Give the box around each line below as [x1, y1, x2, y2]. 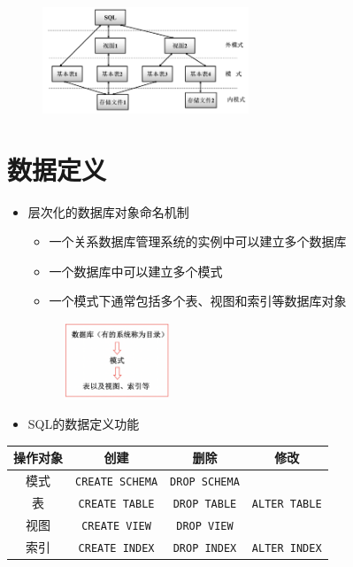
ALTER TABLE [251, 497, 322, 510]
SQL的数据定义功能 [27, 415, 140, 433]
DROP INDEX [173, 541, 237, 555]
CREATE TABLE [78, 497, 155, 510]
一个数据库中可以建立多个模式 [49, 261, 223, 280]
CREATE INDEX [78, 541, 155, 555]
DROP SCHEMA [170, 476, 240, 489]
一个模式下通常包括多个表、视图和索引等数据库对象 [49, 291, 347, 310]
